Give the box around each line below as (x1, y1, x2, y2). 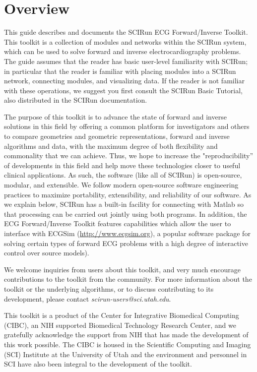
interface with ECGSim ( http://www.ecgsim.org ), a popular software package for (4, 228, 251, 238)
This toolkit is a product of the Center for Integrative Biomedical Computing (4, 310, 239, 320)
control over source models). (4, 248, 89, 258)
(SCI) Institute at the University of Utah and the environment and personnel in (4, 349, 247, 359)
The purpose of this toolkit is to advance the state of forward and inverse (4, 111, 227, 122)
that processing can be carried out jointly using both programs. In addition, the (4, 208, 247, 219)
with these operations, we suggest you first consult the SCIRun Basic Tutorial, (4, 85, 243, 95)
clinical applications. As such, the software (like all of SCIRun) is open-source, (4, 170, 242, 180)
